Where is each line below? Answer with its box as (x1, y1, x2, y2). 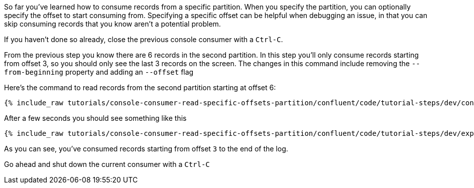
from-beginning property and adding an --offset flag (4, 68, 194, 76)
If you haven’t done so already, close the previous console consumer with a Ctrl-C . (4, 35, 283, 44)
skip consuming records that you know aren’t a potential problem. (4, 20, 221, 28)
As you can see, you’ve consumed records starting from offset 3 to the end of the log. (4, 144, 288, 153)
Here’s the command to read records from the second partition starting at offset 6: (4, 83, 276, 92)
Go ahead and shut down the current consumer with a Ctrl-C (4, 160, 210, 168)
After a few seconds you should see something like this (4, 114, 187, 122)
